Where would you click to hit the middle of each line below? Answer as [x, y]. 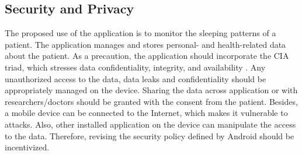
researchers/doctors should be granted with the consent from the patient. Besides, [151, 101]
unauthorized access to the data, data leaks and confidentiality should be [136, 78]
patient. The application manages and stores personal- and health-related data [145, 44]
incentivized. [27, 147]
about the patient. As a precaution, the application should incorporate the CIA [147, 56]
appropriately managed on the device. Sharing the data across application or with [151, 90]
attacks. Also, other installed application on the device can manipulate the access [150, 124]
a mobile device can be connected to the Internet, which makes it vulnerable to [146, 113]
